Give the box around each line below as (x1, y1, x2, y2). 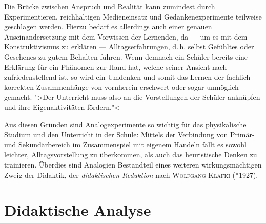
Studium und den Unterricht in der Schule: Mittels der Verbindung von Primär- (4, 129, 255, 140)
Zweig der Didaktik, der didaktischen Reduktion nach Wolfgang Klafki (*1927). (4, 169, 258, 180)
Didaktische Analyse (4, 199, 151, 220)
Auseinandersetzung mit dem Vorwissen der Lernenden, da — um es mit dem (4, 31, 248, 42)
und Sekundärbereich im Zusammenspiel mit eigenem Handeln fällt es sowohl (4, 139, 247, 150)
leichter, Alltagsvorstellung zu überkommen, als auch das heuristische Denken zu (4, 149, 257, 160)
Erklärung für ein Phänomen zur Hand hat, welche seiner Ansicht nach (4, 61, 227, 72)
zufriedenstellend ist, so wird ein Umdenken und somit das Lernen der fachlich (4, 71, 251, 82)
